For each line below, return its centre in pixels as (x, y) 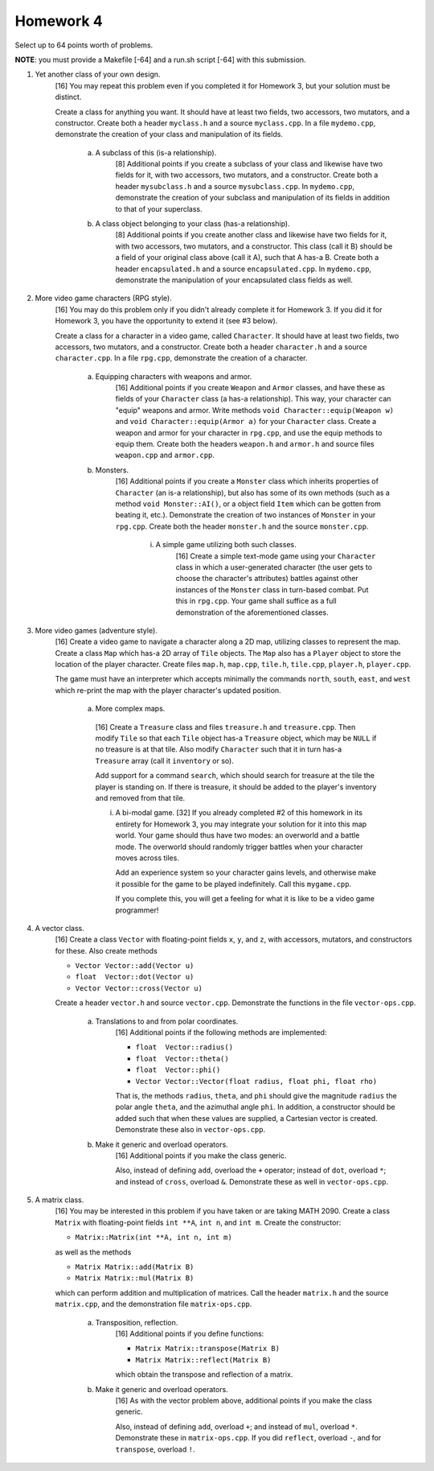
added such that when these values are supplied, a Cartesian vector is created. (246, 1118)
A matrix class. (59, 1200)
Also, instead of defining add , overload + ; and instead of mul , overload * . (236, 1426)
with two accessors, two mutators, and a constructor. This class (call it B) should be (254, 246)
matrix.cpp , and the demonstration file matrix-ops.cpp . (154, 1304)
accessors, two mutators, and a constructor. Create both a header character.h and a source (211, 347)
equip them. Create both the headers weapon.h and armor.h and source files (245, 444)
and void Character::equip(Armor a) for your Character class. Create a (246, 422)
